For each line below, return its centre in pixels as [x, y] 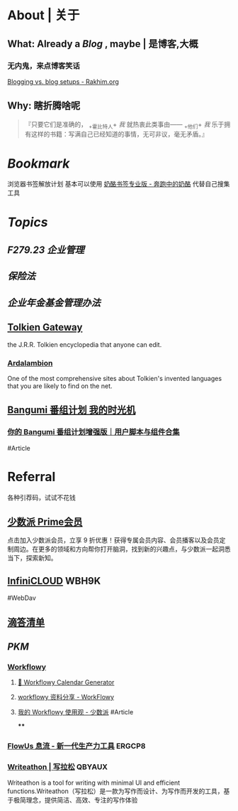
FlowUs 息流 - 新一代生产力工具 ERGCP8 [76, 746]
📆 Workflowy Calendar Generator [66, 682]
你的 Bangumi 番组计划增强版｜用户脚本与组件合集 [93, 432]
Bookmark [39, 163]
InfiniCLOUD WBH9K [54, 581]
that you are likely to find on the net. [60, 386]
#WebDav [22, 598]
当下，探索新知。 [32, 558]
